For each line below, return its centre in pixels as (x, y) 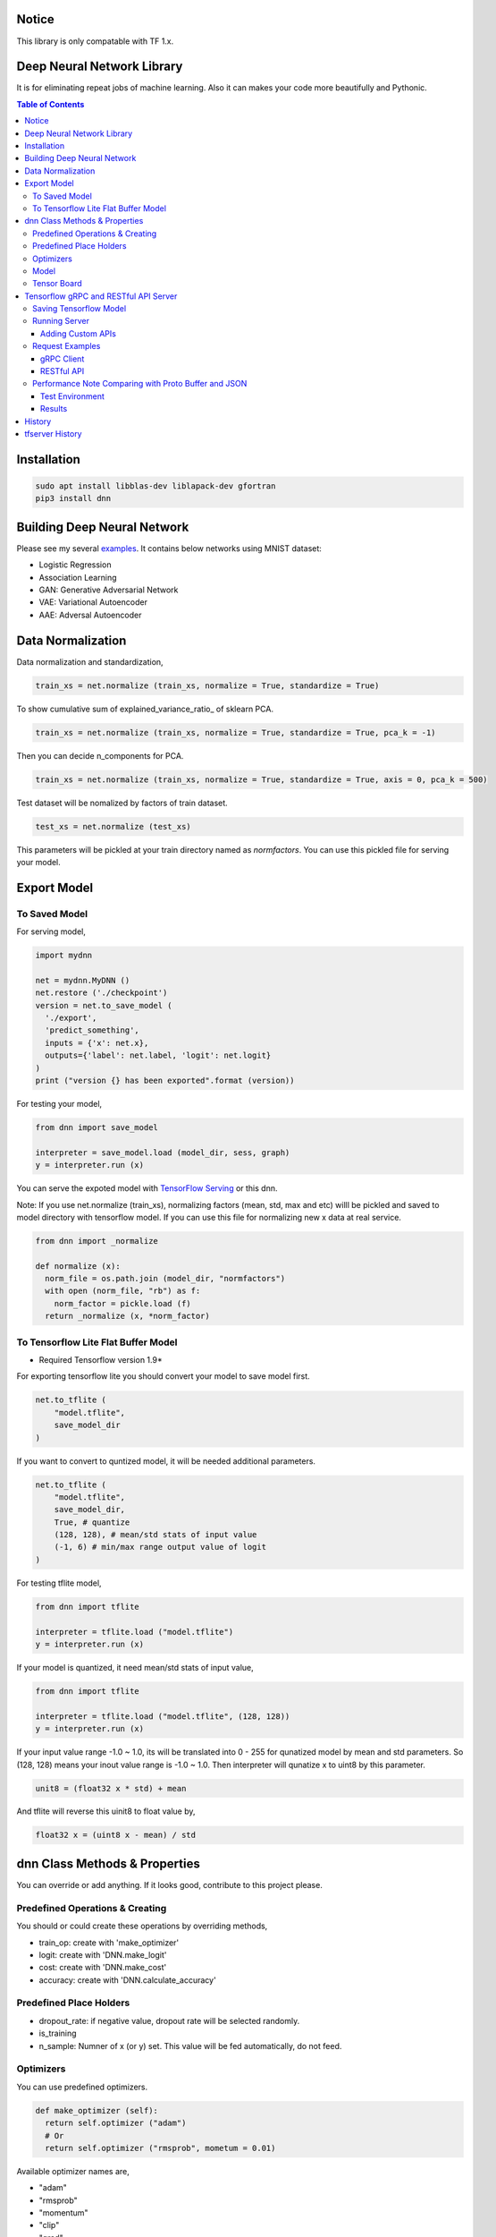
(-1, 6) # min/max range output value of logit (160, 1547)
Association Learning (78, 577)
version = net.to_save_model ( (104, 1005)
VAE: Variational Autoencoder (93, 602)
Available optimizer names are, (73, 2171)
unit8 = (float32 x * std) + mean (111, 1788)
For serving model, (51, 931)
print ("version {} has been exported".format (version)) (165, 1081)
